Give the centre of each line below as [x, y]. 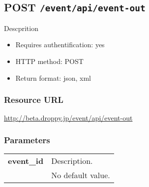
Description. [72, 161]
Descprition [21, 28]
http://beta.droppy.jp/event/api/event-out [68, 118]
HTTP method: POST [49, 61]
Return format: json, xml [53, 78]
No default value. [81, 175]
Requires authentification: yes [60, 45]
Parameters [27, 140]
